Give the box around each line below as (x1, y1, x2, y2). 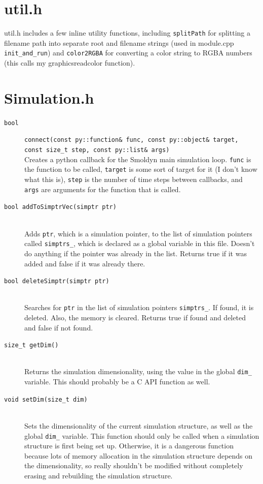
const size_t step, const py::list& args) (24, 146, 170, 154)
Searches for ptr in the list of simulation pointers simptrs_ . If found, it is (24, 302, 254, 313)
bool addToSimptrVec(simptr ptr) (4, 203, 117, 211)
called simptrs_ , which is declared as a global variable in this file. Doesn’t (24, 238, 255, 249)
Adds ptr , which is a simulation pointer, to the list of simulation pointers (24, 228, 252, 238)
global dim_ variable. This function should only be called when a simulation (24, 430, 259, 441)
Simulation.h (4, 87, 94, 108)
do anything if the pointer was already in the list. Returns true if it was (24, 248, 247, 258)
